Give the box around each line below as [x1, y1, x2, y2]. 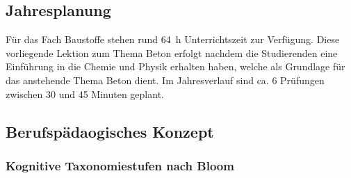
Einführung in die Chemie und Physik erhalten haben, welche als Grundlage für [6, 59, 345, 74]
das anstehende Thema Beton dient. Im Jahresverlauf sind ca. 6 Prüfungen [6, 72, 325, 87]
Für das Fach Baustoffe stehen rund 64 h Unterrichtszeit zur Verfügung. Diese [6, 32, 340, 47]
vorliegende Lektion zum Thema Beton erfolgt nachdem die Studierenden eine [6, 45, 338, 60]
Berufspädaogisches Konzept [6, 120, 214, 142]
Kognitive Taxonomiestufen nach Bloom [6, 156, 234, 174]
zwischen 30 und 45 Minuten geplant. [6, 86, 164, 101]
